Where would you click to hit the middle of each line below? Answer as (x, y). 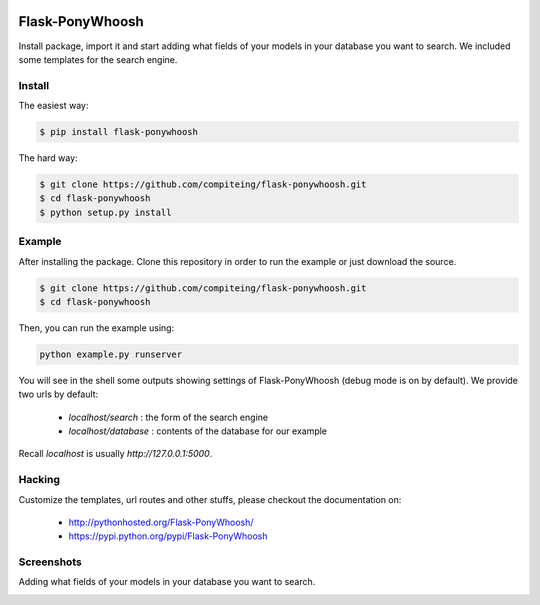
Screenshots (50, 562)
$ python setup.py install (105, 212)
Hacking (39, 480)
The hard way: (48, 158)
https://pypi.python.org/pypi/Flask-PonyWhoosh (168, 536)
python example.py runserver (111, 354)
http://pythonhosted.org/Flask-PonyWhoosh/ (161, 522)
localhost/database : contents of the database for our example (198, 431)
